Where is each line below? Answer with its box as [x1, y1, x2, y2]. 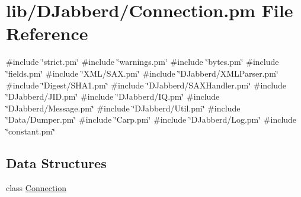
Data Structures [6, 153, 107, 172]
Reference [6, 21, 88, 45]
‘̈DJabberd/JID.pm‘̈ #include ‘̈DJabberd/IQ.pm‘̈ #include [6, 90, 220, 103]
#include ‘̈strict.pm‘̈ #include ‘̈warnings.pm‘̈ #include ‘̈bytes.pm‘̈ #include [6, 55, 279, 68]
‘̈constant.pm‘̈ [6, 124, 55, 137]
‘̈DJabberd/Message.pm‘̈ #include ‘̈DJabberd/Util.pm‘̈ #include [6, 101, 241, 114]
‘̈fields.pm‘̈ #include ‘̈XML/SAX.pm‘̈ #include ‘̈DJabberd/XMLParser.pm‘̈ [6, 67, 278, 79]
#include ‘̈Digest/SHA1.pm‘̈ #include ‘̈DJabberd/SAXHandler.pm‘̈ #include [6, 78, 286, 91]
